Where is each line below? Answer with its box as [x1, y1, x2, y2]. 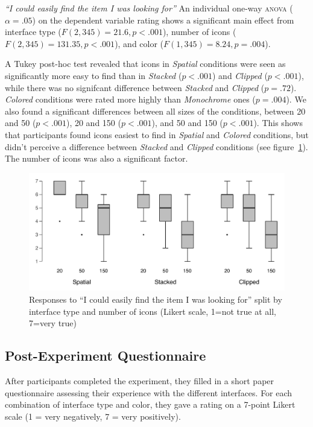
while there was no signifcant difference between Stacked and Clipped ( [5, 81, 265, 93]
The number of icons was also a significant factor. [5, 152, 188, 165]
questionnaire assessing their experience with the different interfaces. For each [5, 386, 292, 399]
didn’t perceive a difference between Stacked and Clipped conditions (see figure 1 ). [5, 140, 308, 153]
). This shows [253, 116, 303, 129]
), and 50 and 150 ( [151, 116, 223, 129]
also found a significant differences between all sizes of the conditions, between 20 [5, 104, 306, 117]
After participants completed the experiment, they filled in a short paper [5, 374, 274, 387]
